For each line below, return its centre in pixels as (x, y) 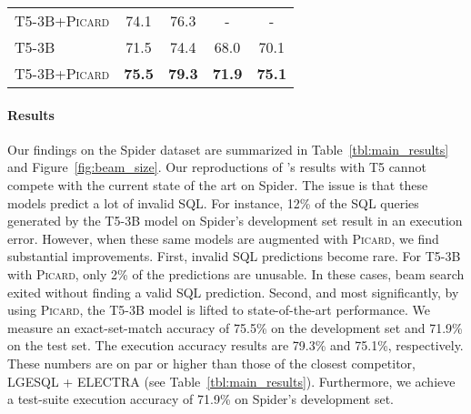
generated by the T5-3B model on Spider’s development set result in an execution (235, 221)
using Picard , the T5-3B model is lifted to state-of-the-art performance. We (219, 310)
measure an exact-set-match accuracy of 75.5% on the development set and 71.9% (235, 327)
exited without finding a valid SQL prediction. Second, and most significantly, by (233, 292)
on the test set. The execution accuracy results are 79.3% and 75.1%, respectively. (235, 345)
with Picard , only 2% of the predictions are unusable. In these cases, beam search (236, 273)
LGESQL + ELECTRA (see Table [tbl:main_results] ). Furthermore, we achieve (231, 381)
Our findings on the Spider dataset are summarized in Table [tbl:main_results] (228, 149)
